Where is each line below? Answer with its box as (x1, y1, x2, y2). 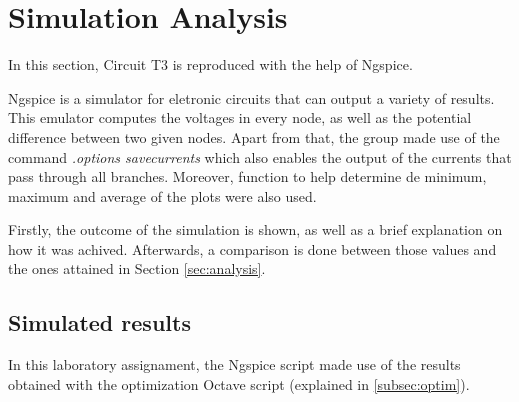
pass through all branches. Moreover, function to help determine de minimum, (8, 166, 487, 187)
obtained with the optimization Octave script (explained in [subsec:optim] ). (8, 373, 470, 394)
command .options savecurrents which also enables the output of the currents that (8, 146, 512, 167)
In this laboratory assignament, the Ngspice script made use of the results (8, 354, 461, 375)
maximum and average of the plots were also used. (8, 185, 317, 206)
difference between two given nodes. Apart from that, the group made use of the (8, 126, 500, 147)
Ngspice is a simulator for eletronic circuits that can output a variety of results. (8, 87, 495, 108)
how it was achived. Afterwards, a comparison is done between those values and (8, 238, 497, 259)
